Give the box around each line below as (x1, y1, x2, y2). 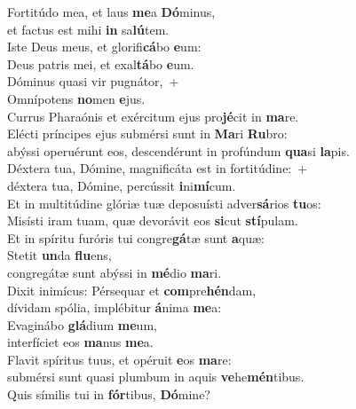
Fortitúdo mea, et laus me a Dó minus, (7, 3, 216, 20)
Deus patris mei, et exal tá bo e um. (7, 54, 194, 73)
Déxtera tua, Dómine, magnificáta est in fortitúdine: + (7, 159, 308, 177)
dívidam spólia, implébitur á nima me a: (7, 298, 222, 317)
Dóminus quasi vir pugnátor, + (7, 72, 179, 90)
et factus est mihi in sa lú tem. (7, 20, 170, 38)
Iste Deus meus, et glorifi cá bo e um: (7, 37, 202, 56)
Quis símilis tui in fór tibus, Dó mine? (7, 385, 210, 404)
